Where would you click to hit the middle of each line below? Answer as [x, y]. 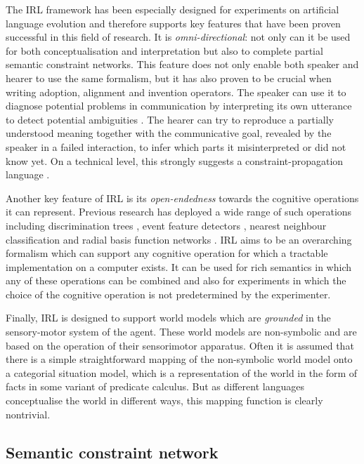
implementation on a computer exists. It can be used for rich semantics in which [179, 266]
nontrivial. [28, 414]
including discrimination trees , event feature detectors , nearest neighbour [166, 225]
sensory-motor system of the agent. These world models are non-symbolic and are [181, 332]
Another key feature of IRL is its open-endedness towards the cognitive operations [182, 198]
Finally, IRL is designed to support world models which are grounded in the [168, 318]
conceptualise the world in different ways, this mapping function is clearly [164, 400]
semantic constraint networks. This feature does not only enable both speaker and [182, 64]
